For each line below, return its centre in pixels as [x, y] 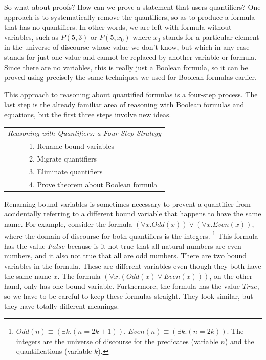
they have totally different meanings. [62, 306]
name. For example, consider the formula [68, 223]
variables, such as [31, 37]
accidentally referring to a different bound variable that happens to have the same [133, 214]
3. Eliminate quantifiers [66, 171]
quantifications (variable [54, 351]
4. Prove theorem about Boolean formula [93, 184]
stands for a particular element [211, 37]
